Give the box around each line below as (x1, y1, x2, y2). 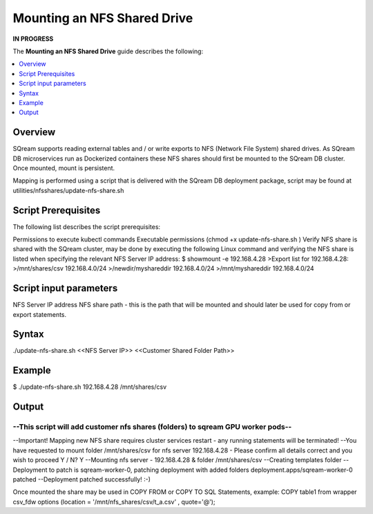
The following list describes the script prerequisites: (12, 222, 161, 231)
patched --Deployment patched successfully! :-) (12, 475, 151, 484)
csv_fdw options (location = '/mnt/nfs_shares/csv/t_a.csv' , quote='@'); (12, 497, 216, 506)
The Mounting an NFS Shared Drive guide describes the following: (12, 47, 204, 55)
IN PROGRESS (12, 35, 54, 43)
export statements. (12, 310, 67, 318)
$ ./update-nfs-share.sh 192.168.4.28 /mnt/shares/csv (12, 383, 167, 391)
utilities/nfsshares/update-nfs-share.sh (12, 186, 124, 194)
